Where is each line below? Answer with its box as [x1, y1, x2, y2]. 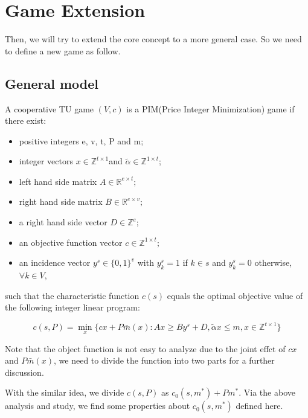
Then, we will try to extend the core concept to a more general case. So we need [5, 33, 302, 45]
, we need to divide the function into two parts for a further [54, 354, 275, 367]
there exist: [5, 114, 47, 127]
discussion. [5, 365, 44, 378]
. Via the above [239, 386, 295, 399]
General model [5, 74, 99, 92]
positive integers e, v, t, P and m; [19, 134, 144, 147]
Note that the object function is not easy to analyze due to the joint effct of [5, 342, 286, 355]
